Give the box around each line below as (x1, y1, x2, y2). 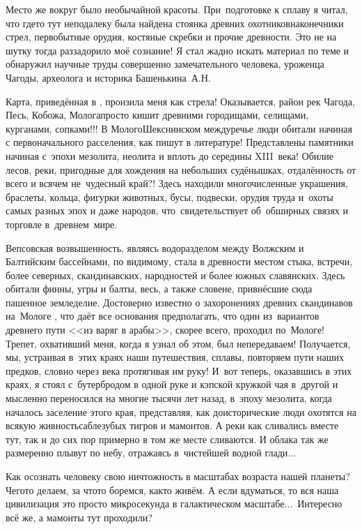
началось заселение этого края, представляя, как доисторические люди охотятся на (6, 404, 356, 419)
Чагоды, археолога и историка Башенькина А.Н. (6, 70, 211, 84)
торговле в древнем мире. (6, 216, 118, 231)
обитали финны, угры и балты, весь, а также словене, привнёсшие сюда (6, 281, 313, 296)
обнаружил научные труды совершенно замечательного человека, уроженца (6, 57, 324, 71)
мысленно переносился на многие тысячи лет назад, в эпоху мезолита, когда (6, 391, 332, 405)
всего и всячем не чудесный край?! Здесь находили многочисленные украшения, (6, 176, 348, 191)
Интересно (297, 496, 343, 511)
